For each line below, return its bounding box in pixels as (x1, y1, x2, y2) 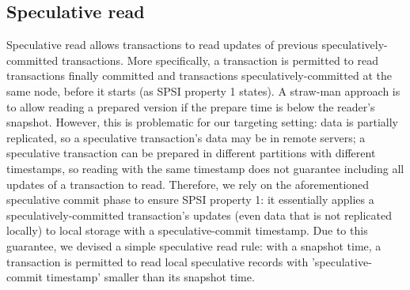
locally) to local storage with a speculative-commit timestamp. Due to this (6, 222, 368, 239)
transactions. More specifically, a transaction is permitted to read (61, 51, 378, 68)
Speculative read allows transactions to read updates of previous (6, 36, 318, 53)
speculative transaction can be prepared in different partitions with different (6, 145, 376, 161)
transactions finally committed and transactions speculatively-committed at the (6, 67, 392, 84)
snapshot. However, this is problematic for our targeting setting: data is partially (6, 114, 398, 130)
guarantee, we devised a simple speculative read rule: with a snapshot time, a (6, 237, 382, 254)
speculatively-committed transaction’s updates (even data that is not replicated (6, 206, 392, 223)
